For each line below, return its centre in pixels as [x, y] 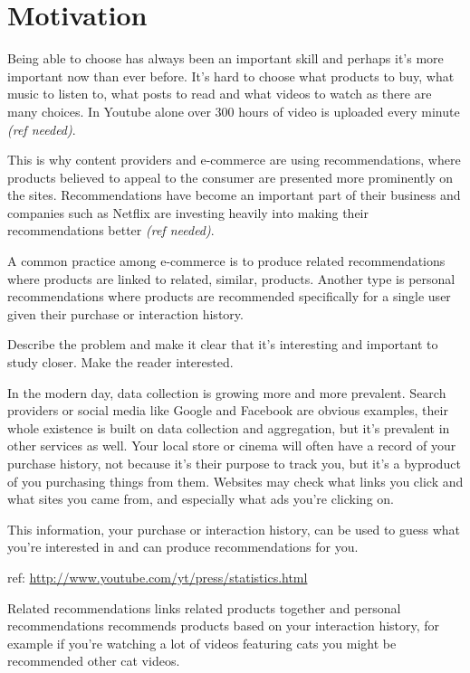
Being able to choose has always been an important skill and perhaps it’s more [225, 58]
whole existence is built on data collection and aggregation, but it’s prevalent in [229, 427]
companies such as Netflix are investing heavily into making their [188, 212]
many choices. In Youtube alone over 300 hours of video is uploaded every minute [234, 111]
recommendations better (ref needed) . [111, 230]
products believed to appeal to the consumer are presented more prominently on [230, 177]
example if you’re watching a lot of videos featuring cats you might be [202, 643]
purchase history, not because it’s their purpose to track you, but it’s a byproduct [234, 463]
